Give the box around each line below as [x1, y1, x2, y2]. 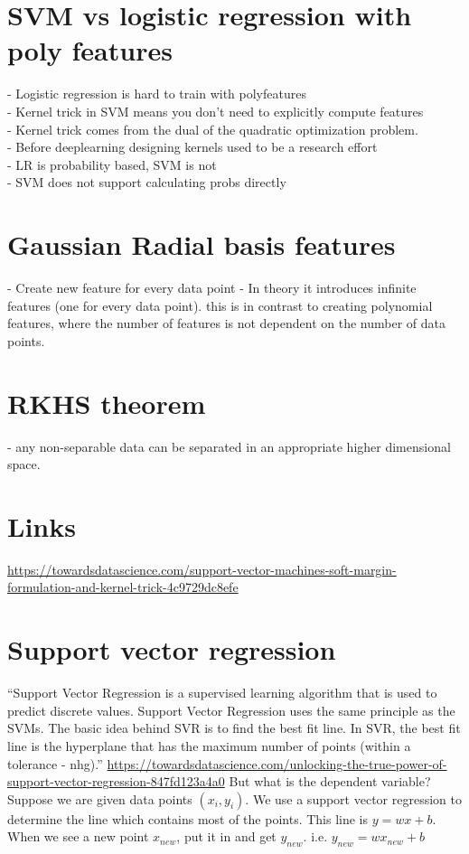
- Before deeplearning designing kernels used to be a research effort [7, 137, 378, 156]
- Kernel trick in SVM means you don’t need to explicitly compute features [7, 101, 424, 120]
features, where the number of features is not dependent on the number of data [7, 314, 446, 333]
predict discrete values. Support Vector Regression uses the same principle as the [7, 700, 455, 719]
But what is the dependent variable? [229, 772, 431, 791]
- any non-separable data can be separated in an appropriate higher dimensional [7, 436, 451, 455]
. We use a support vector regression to [245, 789, 462, 808]
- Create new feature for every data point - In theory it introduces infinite [7, 278, 417, 296]
